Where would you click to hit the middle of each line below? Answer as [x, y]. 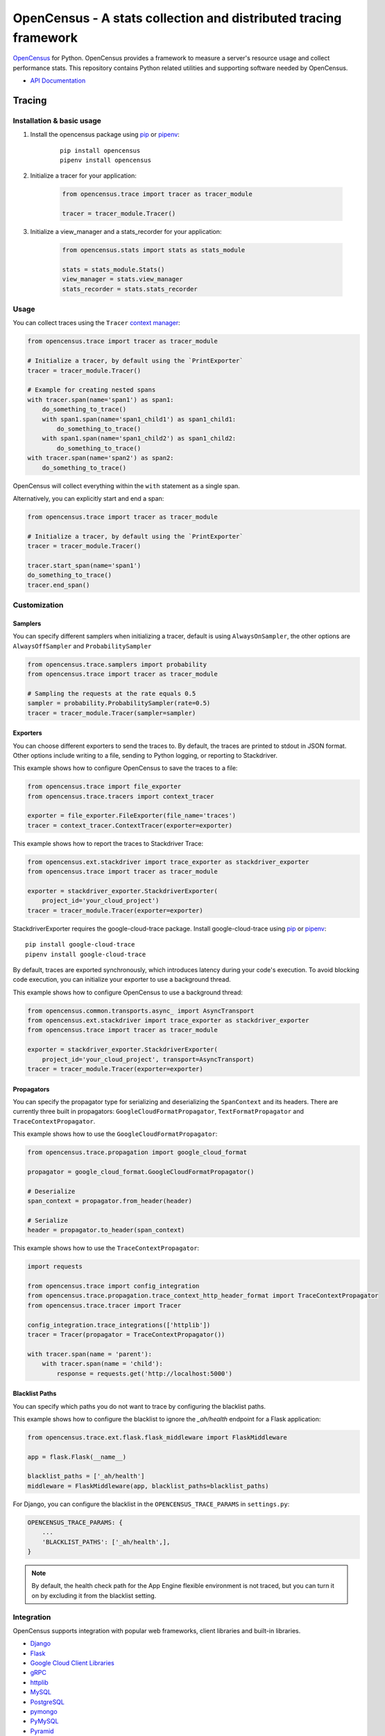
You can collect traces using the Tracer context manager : [96, 323]
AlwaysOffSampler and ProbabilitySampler [82, 646]
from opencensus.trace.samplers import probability [117, 664]
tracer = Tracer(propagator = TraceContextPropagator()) [126, 1334]
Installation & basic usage [57, 120]
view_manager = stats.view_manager [122, 279]
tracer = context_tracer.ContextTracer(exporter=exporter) [130, 825]
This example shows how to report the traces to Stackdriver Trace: [108, 843]
